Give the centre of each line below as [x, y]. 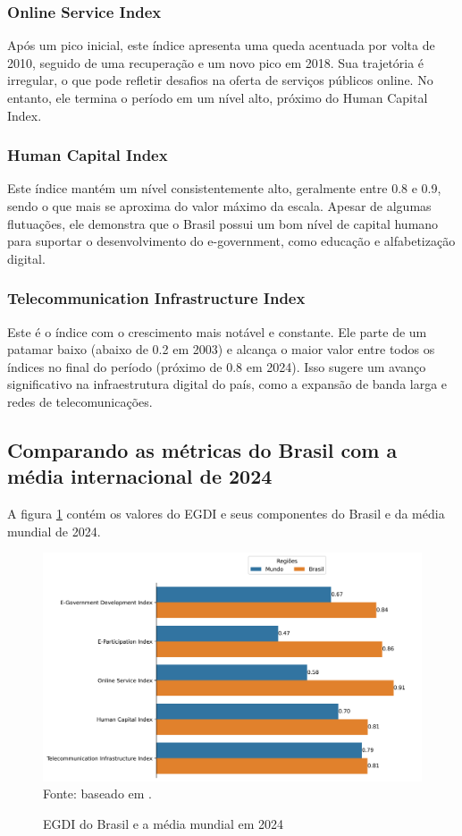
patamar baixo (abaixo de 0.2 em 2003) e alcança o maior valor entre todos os [221, 349]
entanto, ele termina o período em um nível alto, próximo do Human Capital [218, 97]
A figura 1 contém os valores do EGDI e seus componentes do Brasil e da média [226, 514]
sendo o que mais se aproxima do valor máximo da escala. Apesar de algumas [219, 206]
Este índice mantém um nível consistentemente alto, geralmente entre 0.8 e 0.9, [224, 188]
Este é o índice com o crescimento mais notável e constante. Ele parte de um [217, 331]
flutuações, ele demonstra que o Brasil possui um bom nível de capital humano [223, 223]
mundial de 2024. [54, 531]
